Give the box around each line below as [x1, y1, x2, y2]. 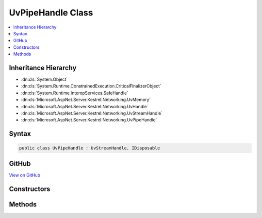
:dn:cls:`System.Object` [21, 76, 68, 82]
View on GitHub [9, 172, 41, 178]
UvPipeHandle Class [9, 7, 93, 18]
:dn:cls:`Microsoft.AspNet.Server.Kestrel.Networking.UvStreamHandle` [21, 110, 163, 116]
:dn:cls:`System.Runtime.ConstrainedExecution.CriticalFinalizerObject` [21, 83, 162, 89]
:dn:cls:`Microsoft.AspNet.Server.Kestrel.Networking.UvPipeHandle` [21, 117, 157, 123]
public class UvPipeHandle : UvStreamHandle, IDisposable [19, 145, 160, 151]
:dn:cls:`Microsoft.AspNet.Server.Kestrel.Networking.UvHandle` [21, 103, 148, 109]
